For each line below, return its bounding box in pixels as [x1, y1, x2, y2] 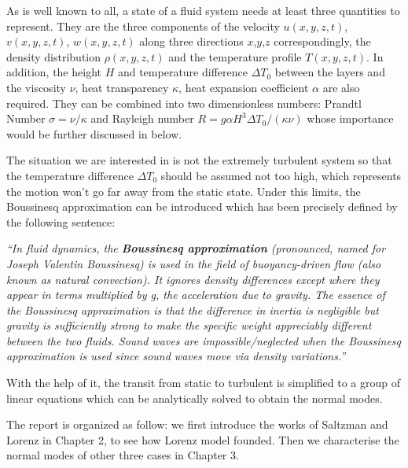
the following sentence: [6, 213, 116, 230]
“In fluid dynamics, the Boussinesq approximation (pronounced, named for [6, 240, 386, 256]
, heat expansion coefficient [178, 79, 309, 95]
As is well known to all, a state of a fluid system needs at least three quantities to [6, 2, 400, 18]
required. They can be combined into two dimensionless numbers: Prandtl [6, 94, 362, 111]
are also [322, 79, 360, 95]
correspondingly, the [274, 33, 371, 50]
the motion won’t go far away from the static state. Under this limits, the [6, 182, 361, 199]
